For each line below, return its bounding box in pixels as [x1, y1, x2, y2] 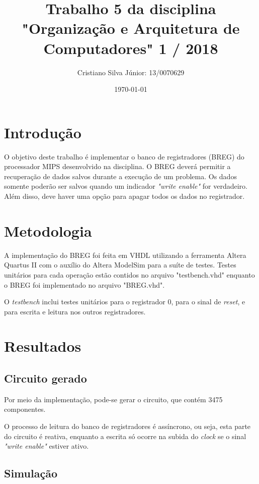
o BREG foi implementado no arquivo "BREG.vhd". [4, 279, 165, 290]
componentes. [4, 404, 46, 414]
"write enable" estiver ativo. [4, 441, 89, 451]
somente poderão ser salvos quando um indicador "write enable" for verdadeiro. [4, 181, 247, 191]
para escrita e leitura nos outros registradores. [4, 306, 146, 316]
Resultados [4, 336, 81, 356]
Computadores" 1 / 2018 [43, 37, 218, 58]
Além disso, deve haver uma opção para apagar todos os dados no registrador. [4, 191, 245, 201]
